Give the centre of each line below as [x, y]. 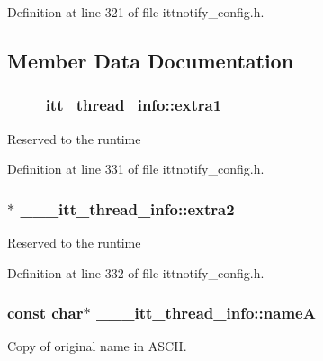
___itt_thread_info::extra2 [127, 208]
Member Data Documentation [151, 60]
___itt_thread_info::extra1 [115, 105]
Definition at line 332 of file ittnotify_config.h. [136, 272]
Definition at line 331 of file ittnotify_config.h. [136, 169]
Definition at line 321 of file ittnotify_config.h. [136, 12]
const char [45, 313]
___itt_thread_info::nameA [206, 313]
